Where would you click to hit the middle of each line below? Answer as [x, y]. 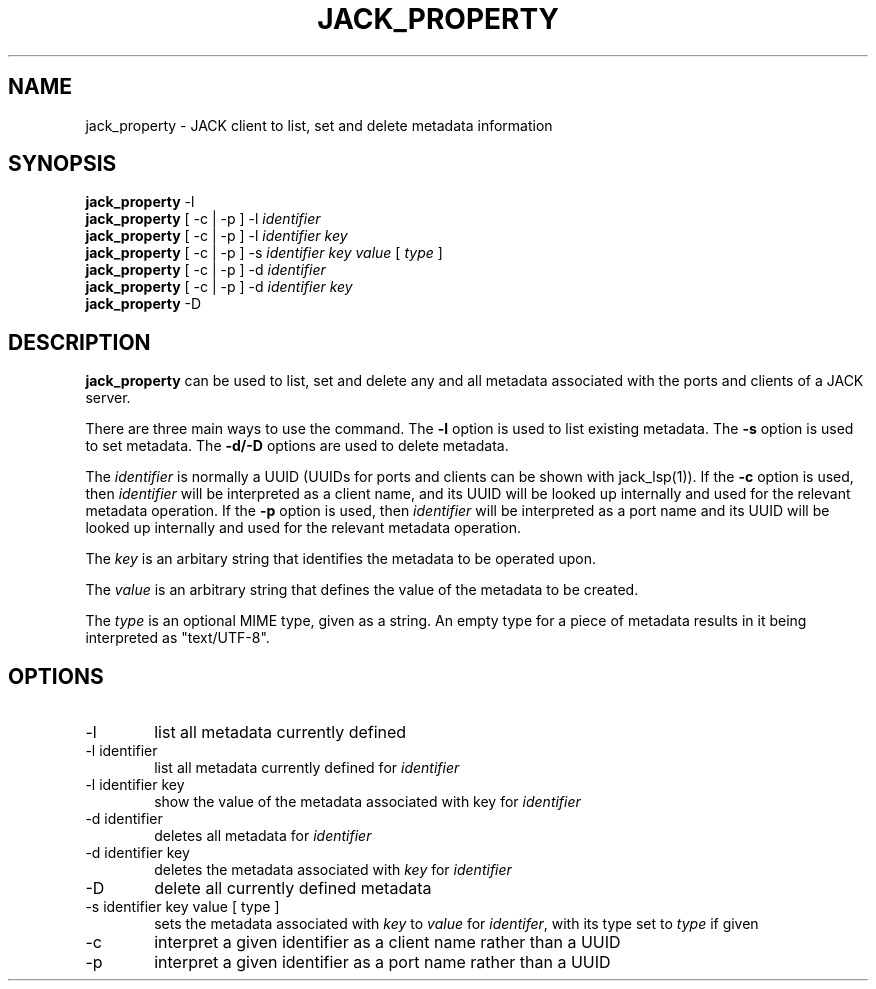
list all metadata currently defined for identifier [307, 768]
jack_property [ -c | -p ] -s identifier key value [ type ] [264, 253]
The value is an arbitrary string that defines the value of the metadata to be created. [362, 590]
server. [108, 398]
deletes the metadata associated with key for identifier [333, 870]
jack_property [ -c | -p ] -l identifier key [216, 236]
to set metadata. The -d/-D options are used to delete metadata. [297, 446]
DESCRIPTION [79, 342]
